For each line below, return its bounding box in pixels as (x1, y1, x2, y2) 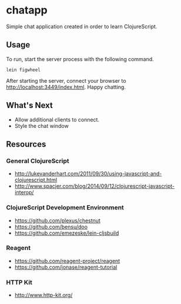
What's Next (6, 100, 53, 110)
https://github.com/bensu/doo (14, 223, 88, 230)
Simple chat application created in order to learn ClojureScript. (6, 23, 157, 30)
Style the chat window (14, 122, 69, 129)
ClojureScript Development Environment (6, 204, 125, 212)
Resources (6, 139, 46, 149)
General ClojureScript (6, 157, 69, 165)
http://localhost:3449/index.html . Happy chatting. (6, 83, 126, 90)
